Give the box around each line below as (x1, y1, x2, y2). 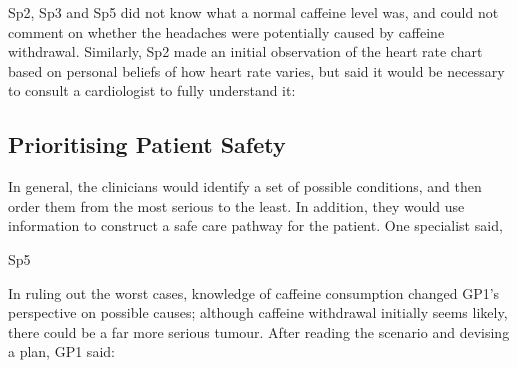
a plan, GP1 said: (8, 341, 115, 362)
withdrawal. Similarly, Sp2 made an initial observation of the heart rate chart (8, 41, 483, 62)
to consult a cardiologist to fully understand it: (8, 80, 296, 101)
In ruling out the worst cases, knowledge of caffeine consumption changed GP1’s (8, 282, 500, 303)
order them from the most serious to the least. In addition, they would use (8, 195, 465, 216)
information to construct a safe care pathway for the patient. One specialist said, (8, 215, 503, 236)
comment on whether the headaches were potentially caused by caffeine (8, 21, 445, 42)
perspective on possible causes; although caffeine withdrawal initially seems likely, (8, 302, 508, 323)
